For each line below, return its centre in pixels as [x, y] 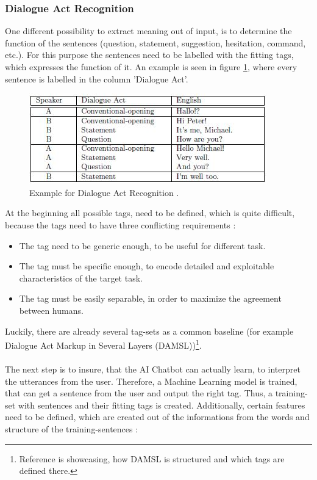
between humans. [51, 310]
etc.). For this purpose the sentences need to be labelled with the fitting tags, [149, 55]
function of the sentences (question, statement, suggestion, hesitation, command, [155, 42]
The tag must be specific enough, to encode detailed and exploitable [147, 266]
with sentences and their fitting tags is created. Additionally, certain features [162, 405]
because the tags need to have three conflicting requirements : [120, 224]
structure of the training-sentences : [72, 428]
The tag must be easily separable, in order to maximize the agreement [150, 298]
